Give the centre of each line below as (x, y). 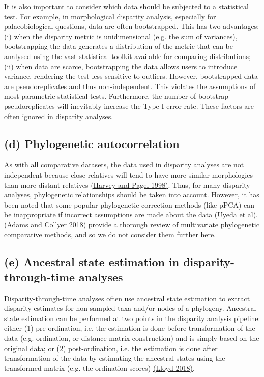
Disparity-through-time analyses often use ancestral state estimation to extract (127, 298)
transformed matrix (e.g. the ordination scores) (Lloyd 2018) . (99, 368)
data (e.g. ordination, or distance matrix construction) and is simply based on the (132, 338)
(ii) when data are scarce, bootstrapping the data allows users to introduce (121, 66)
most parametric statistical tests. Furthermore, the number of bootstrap (116, 96)
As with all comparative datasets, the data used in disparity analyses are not (124, 165)
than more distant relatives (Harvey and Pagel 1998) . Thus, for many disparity (127, 184)
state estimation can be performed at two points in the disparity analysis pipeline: (132, 318)
